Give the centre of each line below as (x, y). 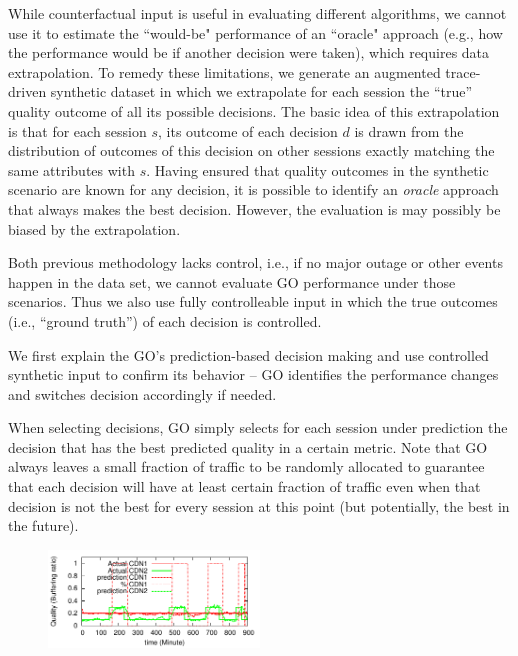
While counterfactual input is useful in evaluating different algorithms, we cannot (257, 13)
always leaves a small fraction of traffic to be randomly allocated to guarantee (246, 466)
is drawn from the (409, 130)
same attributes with (71, 169)
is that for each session (77, 130)
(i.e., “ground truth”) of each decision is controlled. (165, 320)
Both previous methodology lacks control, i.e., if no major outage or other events (255, 262)
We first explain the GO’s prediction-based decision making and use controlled (248, 354)
